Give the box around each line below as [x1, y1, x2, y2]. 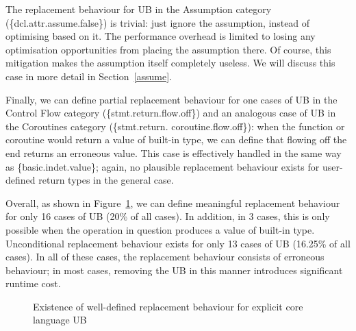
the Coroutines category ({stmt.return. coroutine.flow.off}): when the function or [5, 119, 345, 133]
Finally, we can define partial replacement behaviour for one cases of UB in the [5, 92, 338, 106]
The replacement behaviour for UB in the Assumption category [5, 2, 272, 16]
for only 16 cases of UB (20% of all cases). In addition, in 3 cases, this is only [5, 209, 330, 223]
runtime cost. [5, 276, 61, 291]
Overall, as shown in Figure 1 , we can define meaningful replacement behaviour [5, 195, 340, 210]
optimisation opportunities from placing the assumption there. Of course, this [5, 42, 331, 56]
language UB [33, 312, 87, 327]
